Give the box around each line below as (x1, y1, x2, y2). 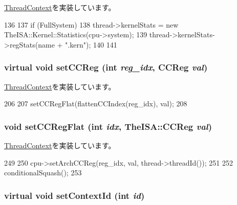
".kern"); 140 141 (65, 39, 117, 50)
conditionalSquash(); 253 (4, 167, 82, 178)
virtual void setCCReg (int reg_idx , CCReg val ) (4, 61, 208, 74)
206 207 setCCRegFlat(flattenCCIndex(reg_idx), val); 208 (4, 98, 187, 109)
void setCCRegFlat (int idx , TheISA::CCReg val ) (4, 120, 212, 132)
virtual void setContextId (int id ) (4, 189, 145, 201)
